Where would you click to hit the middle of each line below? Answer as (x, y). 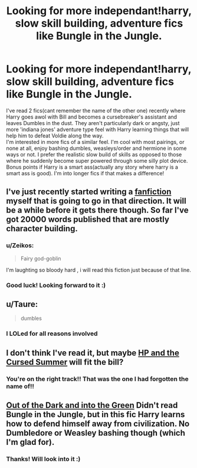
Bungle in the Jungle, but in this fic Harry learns (96, 414)
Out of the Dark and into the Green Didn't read (92, 405)
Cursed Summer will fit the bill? (65, 362)
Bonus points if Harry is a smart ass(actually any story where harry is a (92, 167)
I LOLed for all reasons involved (52, 333)
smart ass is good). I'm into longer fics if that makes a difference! (85, 173)
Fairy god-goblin (41, 258)
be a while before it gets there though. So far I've (97, 210)
